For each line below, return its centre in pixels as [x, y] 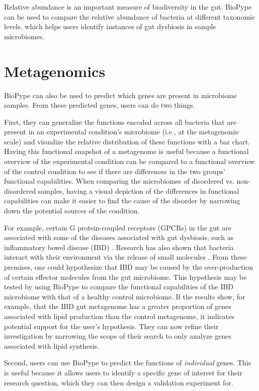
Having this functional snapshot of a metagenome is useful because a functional [126, 151]
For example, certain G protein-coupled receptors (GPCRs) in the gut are [118, 227]
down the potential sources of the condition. [72, 211]
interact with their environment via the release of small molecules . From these [125, 257]
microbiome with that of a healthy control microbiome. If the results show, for [125, 296]
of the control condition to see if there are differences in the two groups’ [115, 171]
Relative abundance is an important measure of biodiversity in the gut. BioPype [128, 7]
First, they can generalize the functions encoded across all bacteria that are [120, 122]
